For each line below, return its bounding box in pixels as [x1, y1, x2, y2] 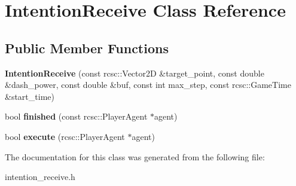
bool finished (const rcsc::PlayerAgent [5, 110, 148, 123]
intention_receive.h [5, 170, 75, 183]
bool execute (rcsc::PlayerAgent [5, 130, 125, 142]
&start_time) [5, 90, 54, 102]
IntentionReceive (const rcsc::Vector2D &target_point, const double [5, 66, 264, 79]
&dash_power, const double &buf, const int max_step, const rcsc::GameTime [5, 78, 291, 91]
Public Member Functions [5, 38, 169, 57]
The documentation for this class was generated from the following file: [5, 150, 265, 163]
